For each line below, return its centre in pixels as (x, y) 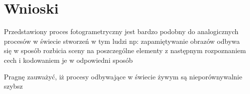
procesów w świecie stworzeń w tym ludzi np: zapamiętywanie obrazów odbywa (122, 41)
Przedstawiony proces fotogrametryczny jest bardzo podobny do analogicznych (121, 31)
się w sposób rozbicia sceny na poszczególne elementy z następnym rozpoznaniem (125, 50)
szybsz (13, 86)
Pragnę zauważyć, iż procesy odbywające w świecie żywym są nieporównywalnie (123, 76)
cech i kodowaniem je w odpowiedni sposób (68, 60)
